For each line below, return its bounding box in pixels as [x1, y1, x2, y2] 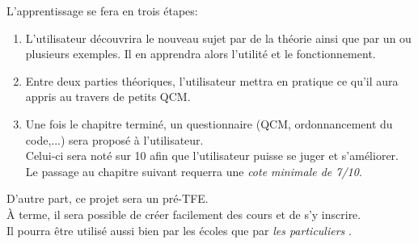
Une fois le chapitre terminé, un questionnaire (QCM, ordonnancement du [25, 115, 393, 132]
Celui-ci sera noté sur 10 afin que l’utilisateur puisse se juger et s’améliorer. [25, 147, 399, 164]
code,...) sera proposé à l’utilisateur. [25, 131, 204, 148]
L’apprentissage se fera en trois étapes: [6, 2, 198, 19]
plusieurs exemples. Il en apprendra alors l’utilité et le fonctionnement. [25, 45, 376, 62]
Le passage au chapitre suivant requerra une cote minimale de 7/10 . [25, 162, 362, 179]
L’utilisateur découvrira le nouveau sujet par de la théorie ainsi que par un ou [25, 29, 412, 46]
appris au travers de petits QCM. [25, 88, 191, 105]
